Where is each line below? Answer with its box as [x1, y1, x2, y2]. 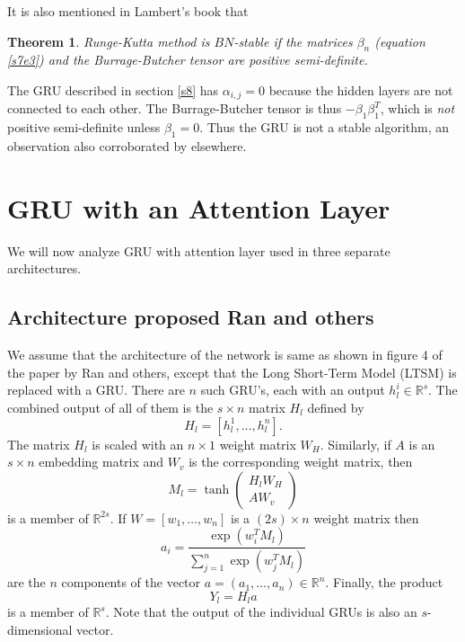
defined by [307, 397, 364, 416]
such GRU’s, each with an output [200, 380, 385, 399]
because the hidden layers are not [268, 80, 453, 99]
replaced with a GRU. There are [7, 380, 185, 399]
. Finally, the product [325, 573, 443, 592]
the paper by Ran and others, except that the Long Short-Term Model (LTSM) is [7, 362, 457, 381]
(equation [374, 31, 426, 50]
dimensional [7, 620, 73, 638]
